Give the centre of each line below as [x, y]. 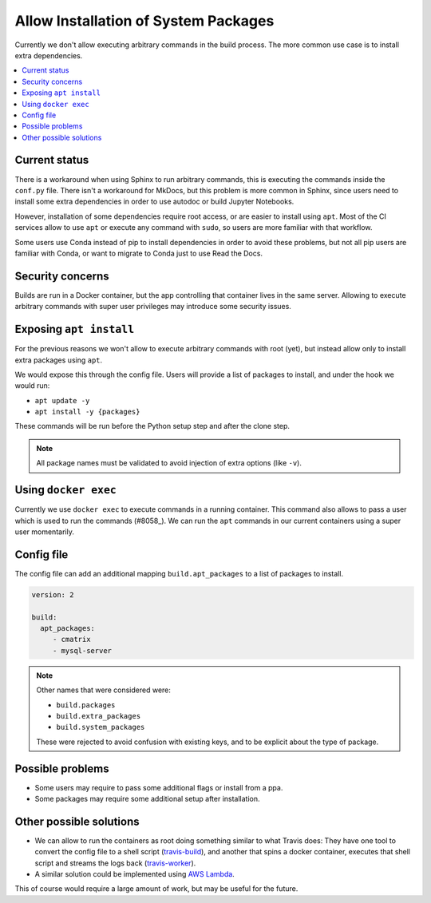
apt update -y [62, 400]
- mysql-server [82, 650]
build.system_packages [101, 727]
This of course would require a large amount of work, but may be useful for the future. [156, 889]
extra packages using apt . [59, 360]
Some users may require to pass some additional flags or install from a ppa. [159, 787]
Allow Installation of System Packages [144, 21]
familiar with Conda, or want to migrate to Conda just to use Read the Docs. [139, 253]
